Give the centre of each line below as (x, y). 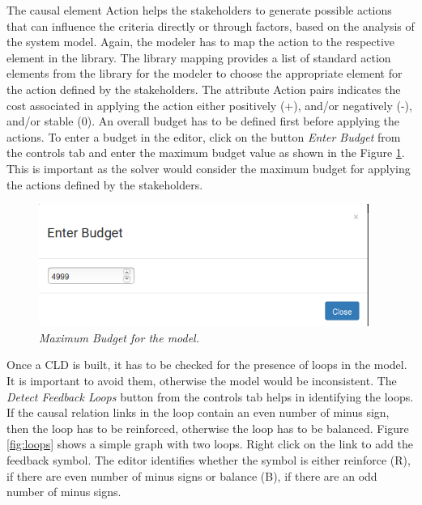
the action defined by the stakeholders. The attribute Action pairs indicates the (204, 89)
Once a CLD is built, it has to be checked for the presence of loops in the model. (207, 365)
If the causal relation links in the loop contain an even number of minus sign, (198, 412)
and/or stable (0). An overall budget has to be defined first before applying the (203, 121)
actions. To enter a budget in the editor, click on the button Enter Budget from (204, 136)
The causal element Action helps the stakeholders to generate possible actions (199, 10)
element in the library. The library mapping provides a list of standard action (199, 57)
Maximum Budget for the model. (119, 337)
